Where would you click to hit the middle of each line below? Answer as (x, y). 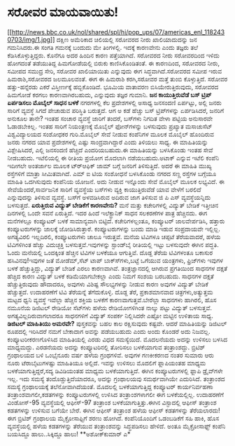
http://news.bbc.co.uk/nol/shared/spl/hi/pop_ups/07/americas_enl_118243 (118, 32)
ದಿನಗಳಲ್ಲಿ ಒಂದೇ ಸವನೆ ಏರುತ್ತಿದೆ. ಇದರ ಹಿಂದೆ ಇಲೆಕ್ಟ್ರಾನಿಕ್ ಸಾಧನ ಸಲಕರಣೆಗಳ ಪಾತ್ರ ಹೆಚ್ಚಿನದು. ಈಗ (107, 213)
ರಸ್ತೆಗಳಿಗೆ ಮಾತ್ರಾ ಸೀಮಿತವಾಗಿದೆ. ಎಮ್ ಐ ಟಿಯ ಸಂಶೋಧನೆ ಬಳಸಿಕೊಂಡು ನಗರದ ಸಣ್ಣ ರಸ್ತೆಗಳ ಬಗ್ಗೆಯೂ (112, 173)
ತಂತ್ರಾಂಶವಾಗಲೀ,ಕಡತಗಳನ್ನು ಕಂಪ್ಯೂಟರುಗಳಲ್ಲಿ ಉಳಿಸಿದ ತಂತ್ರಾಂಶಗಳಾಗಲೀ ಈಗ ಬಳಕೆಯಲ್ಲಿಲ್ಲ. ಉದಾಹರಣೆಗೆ (115, 394)
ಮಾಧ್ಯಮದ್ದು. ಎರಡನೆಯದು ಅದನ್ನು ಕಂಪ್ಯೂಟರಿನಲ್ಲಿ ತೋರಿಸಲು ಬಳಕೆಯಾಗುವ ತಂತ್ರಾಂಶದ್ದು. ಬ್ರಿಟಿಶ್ (106, 347)
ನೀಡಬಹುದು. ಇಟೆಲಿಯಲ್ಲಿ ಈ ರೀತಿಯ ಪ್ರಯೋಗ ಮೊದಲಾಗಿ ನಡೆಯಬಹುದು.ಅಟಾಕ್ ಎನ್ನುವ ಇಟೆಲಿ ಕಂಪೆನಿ (113, 158)
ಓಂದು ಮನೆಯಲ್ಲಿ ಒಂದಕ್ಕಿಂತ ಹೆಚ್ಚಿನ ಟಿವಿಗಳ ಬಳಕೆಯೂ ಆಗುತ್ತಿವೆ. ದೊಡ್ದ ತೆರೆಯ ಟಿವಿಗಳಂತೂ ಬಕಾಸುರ (110, 252)
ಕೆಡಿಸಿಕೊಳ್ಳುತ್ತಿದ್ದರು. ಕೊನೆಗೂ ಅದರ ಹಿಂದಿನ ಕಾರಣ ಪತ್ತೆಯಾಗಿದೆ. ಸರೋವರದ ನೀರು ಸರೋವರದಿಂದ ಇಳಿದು (114, 55)
